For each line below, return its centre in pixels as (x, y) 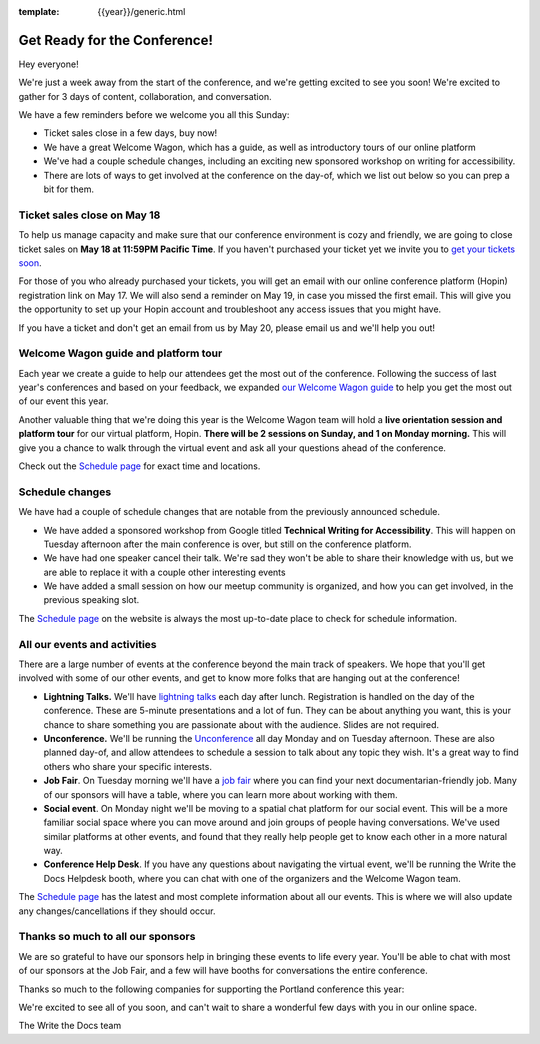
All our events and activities (87, 644)
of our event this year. (63, 401)
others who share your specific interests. (127, 766)
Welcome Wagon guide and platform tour (120, 353)
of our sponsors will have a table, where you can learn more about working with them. (221, 794)
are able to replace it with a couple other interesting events (164, 572)
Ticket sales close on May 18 (89, 215)
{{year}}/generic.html (141, 11)
